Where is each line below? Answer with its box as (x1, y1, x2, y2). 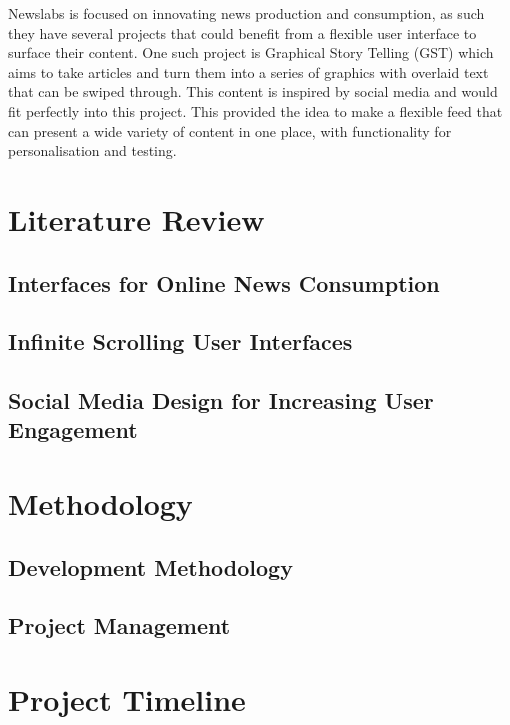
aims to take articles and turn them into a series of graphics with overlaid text (8, 61, 489, 82)
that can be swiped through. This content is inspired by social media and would (8, 81, 498, 102)
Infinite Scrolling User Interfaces (8, 326, 353, 357)
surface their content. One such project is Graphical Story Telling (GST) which (8, 42, 494, 63)
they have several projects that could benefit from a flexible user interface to (8, 22, 477, 43)
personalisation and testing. (8, 140, 177, 161)
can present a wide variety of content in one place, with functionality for (8, 120, 452, 141)
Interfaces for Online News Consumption (8, 267, 440, 298)
